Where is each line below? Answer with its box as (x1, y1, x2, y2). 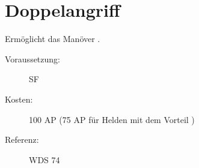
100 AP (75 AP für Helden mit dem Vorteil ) (29, 113, 195, 125)
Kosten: (5, 92, 33, 105)
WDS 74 (29, 153, 60, 166)
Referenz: (5, 133, 39, 146)
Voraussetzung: (5, 52, 60, 65)
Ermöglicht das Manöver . (5, 32, 100, 45)
